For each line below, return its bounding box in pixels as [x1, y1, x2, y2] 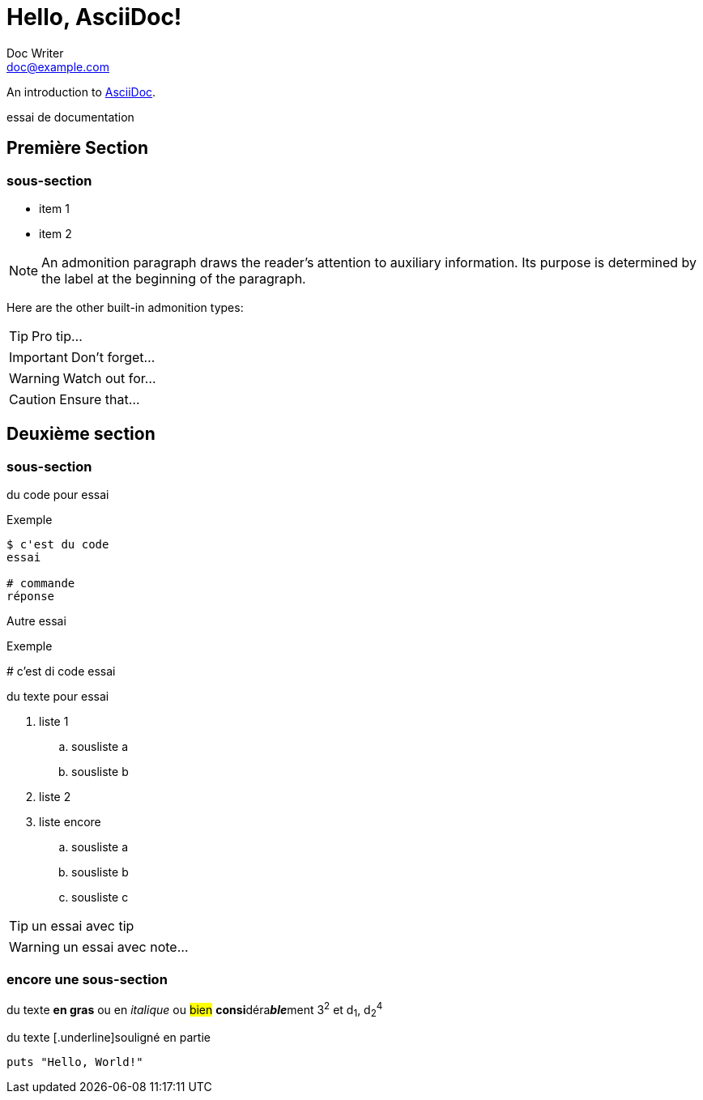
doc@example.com [6, 59, 109, 74]
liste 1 [39, 714, 69, 729]
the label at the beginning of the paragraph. [41, 270, 306, 287]
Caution [9, 390, 57, 407]
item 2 [39, 226, 72, 241]
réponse [6, 590, 55, 603]
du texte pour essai [6, 689, 109, 704]
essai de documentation [6, 109, 134, 124]
